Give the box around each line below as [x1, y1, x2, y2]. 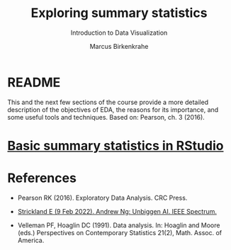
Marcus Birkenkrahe [89, 42, 149, 50]
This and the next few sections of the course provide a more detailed [7, 98, 209, 106]
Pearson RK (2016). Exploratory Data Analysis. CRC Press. [17, 193, 188, 202]
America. [17, 236, 45, 244]
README [7, 74, 61, 90]
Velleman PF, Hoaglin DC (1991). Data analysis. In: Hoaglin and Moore [17, 221, 220, 229]
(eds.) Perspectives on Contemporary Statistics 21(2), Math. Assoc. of [17, 228, 222, 237]
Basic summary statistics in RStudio [7, 137, 224, 154]
